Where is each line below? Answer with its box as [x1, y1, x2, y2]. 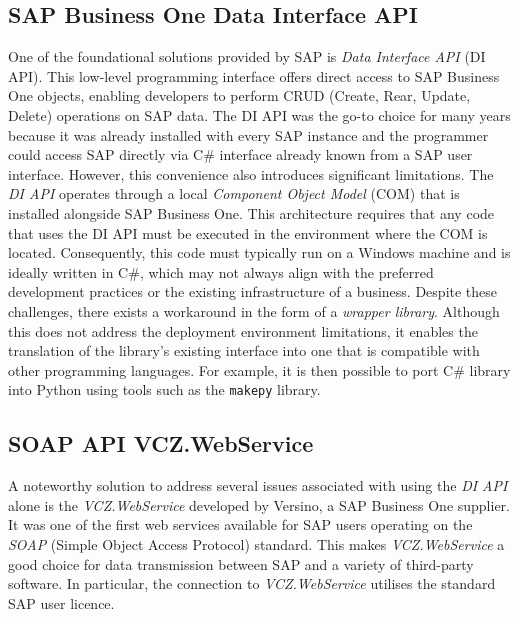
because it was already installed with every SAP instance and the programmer [8, 124, 489, 145]
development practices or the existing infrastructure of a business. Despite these [8, 281, 498, 302]
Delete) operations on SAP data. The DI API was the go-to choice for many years [8, 104, 511, 125]
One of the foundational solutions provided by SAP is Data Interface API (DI [8, 46, 486, 67]
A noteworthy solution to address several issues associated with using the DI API [8, 475, 508, 496]
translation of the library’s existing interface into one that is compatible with [8, 340, 480, 361]
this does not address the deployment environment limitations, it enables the [8, 320, 478, 341]
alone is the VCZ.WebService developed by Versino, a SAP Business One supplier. [8, 494, 511, 515]
